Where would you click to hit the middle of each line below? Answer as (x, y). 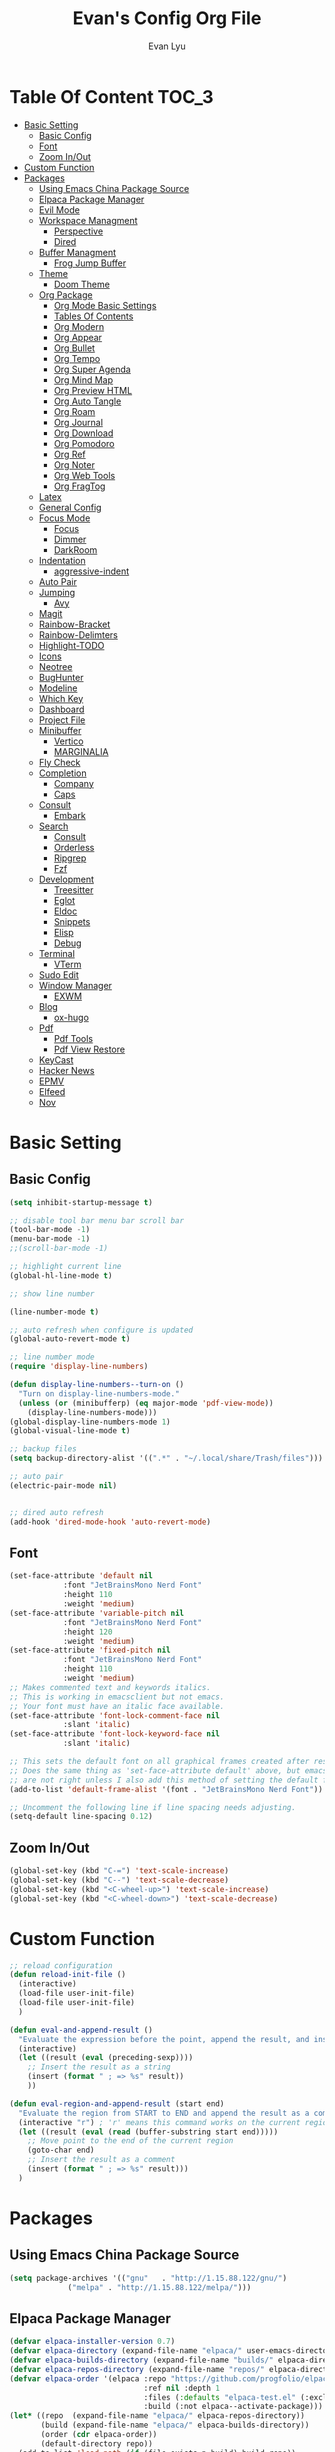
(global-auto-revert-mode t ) (70, 1339)
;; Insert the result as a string (99, 2067)
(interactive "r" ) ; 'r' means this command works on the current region (175, 2122)
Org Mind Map (83, 379)
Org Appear (77, 337)
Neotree (55, 666)
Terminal (57, 953)
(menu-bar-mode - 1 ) (50, 1239)
